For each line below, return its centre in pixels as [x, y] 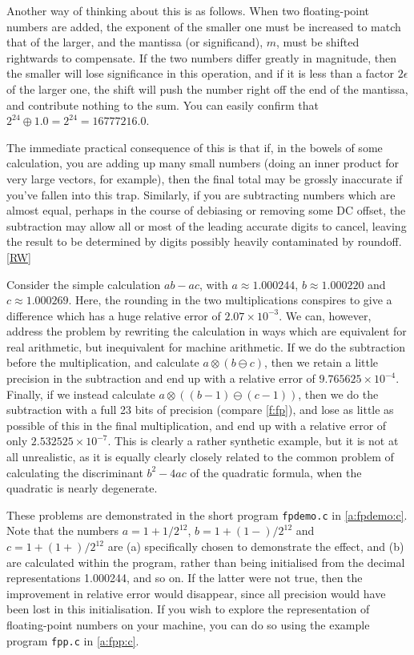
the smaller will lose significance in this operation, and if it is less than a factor [201, 73]
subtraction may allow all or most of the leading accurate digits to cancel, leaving [207, 225]
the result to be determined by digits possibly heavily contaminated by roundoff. [204, 241]
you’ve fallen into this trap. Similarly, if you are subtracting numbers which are [201, 194]
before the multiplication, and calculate [103, 362]
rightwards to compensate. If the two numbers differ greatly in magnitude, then [201, 57]
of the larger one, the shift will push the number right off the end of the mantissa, [207, 88]
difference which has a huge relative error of [114, 315]
